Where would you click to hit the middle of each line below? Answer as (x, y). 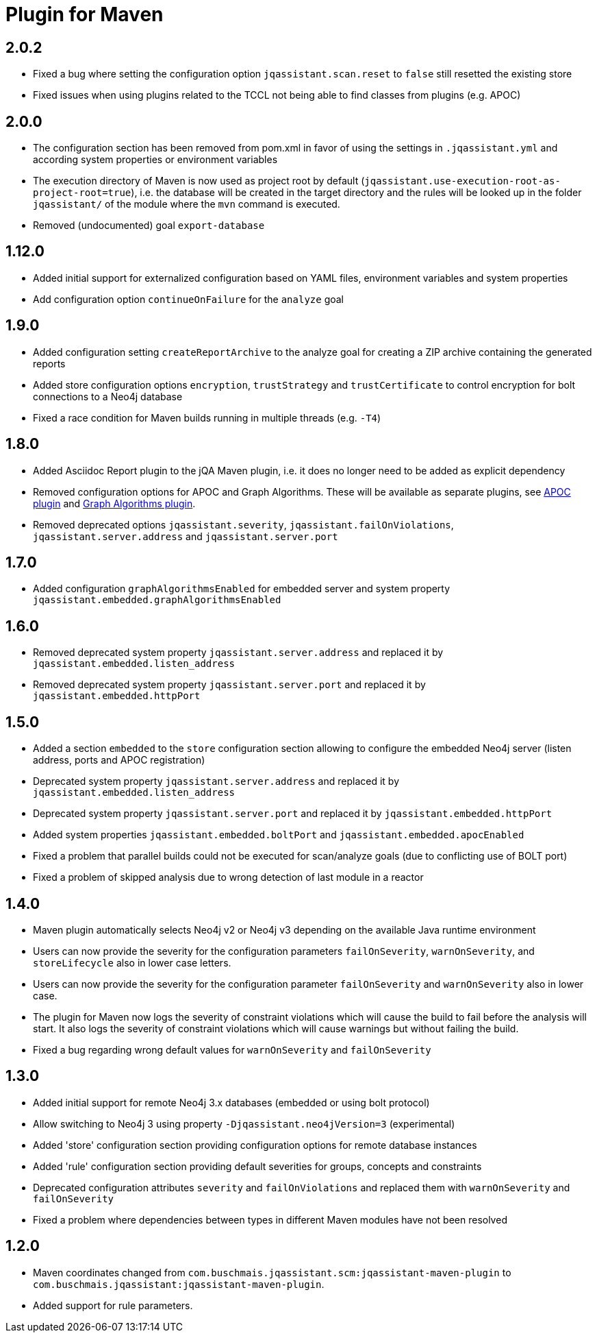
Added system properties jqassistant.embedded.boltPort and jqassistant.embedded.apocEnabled (279, 835)
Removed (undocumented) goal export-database (149, 226)
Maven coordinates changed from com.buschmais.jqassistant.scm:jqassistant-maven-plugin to (272, 1272)
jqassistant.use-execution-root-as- (462, 181)
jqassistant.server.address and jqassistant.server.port (186, 536)
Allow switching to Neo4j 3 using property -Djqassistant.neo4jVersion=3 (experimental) (244, 1123)
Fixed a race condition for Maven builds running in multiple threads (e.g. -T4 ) (207, 417)
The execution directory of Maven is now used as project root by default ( (199, 181)
